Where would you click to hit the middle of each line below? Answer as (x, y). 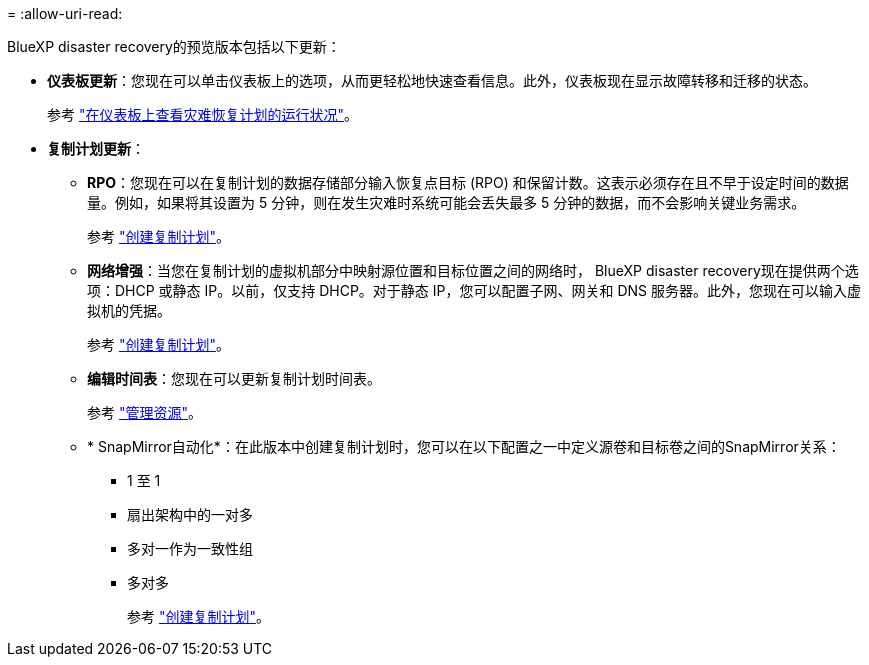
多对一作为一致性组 (190, 548)
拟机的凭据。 (129, 310)
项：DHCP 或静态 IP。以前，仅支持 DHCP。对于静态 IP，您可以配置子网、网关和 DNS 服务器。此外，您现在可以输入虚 (474, 290)
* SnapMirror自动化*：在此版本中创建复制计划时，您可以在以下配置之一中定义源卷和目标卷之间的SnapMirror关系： (464, 446)
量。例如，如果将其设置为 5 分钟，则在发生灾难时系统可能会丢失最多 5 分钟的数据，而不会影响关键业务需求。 (446, 202)
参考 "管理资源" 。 (144, 412)
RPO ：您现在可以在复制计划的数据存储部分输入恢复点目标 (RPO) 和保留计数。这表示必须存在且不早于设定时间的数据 (468, 182)
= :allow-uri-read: (65, 13)
